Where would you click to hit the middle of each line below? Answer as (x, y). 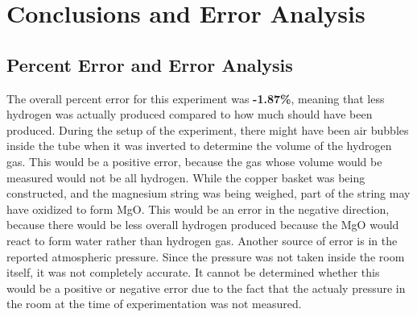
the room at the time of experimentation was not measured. (154, 304)
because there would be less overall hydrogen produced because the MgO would (203, 225)
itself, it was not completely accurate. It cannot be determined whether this (193, 272)
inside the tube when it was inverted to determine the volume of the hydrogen (199, 146)
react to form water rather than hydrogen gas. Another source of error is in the (202, 240)
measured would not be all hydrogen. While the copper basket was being (186, 177)
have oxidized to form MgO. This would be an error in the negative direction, (198, 209)
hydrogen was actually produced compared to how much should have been (190, 114)
